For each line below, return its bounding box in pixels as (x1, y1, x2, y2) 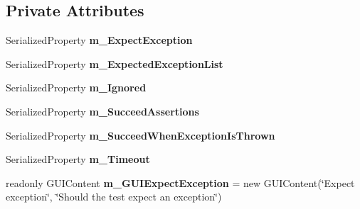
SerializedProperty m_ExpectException (6, 33, 193, 47)
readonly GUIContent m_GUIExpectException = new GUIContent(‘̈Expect (6, 175, 355, 190)
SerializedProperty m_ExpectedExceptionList (6, 56, 223, 71)
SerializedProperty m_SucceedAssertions (6, 103, 199, 118)
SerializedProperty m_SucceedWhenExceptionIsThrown (6, 128, 275, 142)
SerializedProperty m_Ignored (6, 80, 147, 95)
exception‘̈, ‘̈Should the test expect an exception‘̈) (6, 189, 222, 204)
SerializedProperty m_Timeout (6, 152, 150, 166)
